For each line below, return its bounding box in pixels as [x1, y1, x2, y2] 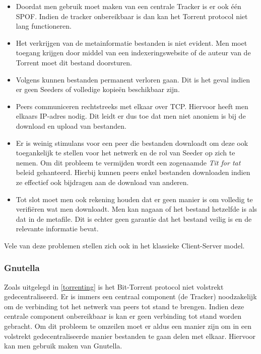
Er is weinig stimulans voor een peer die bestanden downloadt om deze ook [16, 137, 248, 148]
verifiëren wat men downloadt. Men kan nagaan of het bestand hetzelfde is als [16, 204, 257, 214]
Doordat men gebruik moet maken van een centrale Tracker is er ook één [16, 1, 241, 11]
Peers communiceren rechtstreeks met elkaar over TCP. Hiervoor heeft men [16, 101, 248, 111]
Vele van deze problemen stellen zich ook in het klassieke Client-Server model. [4, 240, 245, 250]
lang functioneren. [16, 21, 72, 31]
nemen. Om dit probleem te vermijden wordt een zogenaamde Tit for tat [16, 157, 241, 167]
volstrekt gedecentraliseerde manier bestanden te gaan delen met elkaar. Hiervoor [4, 330, 256, 341]
